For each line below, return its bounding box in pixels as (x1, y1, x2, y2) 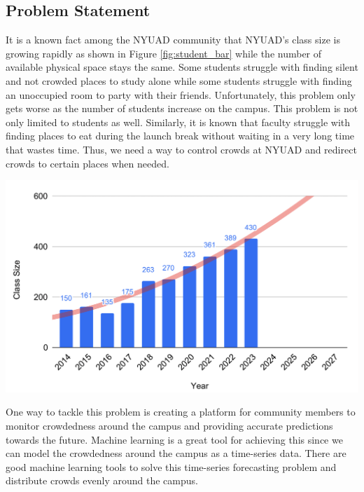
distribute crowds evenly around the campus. (6, 473, 198, 488)
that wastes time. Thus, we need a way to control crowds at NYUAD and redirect (6, 142, 357, 156)
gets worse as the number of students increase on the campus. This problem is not (6, 101, 358, 116)
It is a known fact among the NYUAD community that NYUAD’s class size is (6, 32, 340, 47)
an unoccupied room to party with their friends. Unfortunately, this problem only (6, 87, 356, 102)
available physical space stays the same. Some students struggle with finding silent (6, 60, 358, 74)
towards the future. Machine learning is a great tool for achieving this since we (6, 432, 343, 446)
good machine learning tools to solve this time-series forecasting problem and (6, 459, 337, 474)
